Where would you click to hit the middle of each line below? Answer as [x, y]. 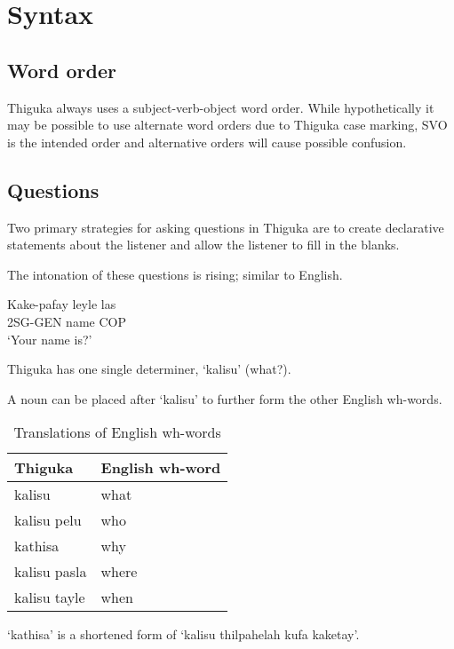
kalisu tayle [50, 598]
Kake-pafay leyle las [62, 304]
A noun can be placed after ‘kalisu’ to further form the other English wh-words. [225, 398]
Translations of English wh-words [117, 432]
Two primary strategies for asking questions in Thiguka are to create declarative [226, 227]
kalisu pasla [51, 572]
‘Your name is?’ [50, 339]
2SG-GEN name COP [67, 321]
